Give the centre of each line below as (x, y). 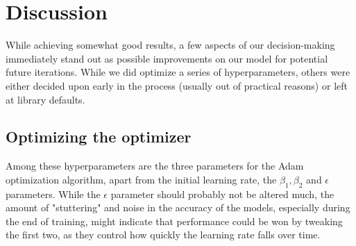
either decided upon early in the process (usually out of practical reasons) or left (177, 85)
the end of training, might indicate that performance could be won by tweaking (174, 221)
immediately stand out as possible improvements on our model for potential (167, 58)
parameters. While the (53, 194)
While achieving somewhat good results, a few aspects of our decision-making (170, 45)
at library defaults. (45, 99)
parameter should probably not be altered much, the (222, 194)
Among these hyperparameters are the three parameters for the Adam (155, 166)
